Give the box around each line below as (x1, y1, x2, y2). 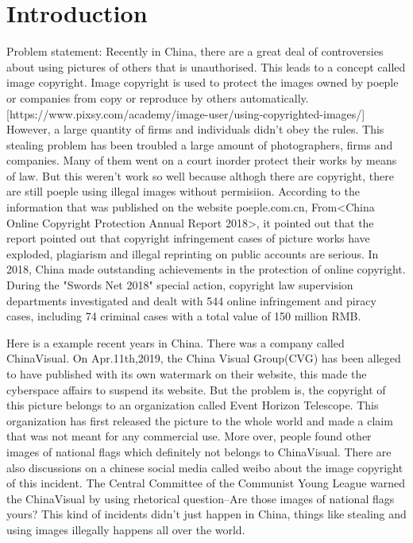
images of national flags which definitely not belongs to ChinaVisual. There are (6, 443, 392, 460)
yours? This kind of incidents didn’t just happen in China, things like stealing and (6, 506, 407, 522)
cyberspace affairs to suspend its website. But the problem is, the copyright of (6, 381, 386, 398)
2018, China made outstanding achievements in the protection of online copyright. (6, 261, 406, 277)
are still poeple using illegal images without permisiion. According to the (6, 183, 360, 200)
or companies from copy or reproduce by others (6, 89, 237, 106)
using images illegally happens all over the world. (6, 521, 245, 537)
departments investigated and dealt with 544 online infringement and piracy (6, 292, 376, 308)
